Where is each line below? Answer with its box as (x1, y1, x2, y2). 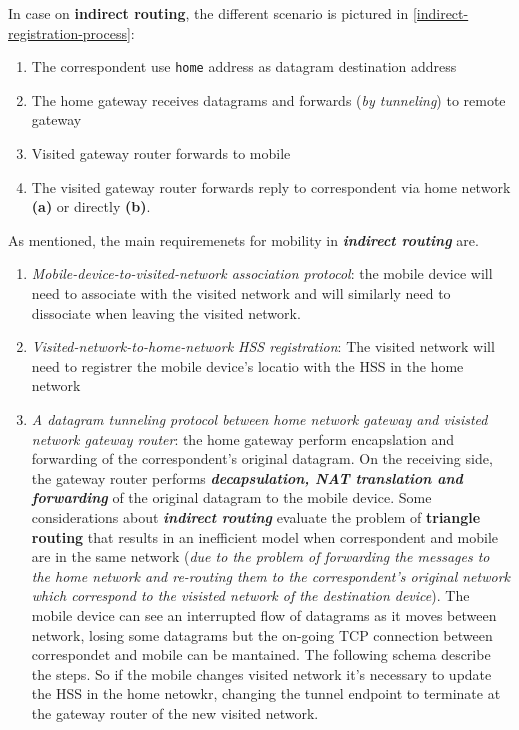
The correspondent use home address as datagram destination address (31, 56, 457, 77)
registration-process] (8, 22, 131, 43)
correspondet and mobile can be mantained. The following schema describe (31, 644, 491, 665)
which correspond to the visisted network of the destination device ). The (31, 585, 470, 606)
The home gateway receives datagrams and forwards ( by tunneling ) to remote (31, 89, 506, 110)
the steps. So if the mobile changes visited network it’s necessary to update (31, 663, 492, 684)
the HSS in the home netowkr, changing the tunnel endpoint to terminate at (31, 683, 501, 704)
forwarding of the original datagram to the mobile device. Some (31, 487, 432, 508)
